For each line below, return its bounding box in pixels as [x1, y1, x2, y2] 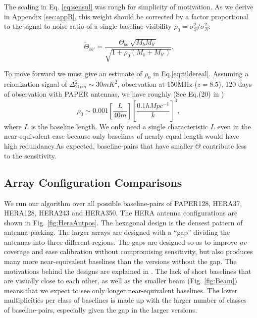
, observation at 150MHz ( [117, 79, 198, 89]
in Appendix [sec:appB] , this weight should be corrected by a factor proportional [4, 11, 249, 21]
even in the [217, 121, 251, 131]
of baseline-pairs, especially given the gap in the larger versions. [4, 305, 197, 315]
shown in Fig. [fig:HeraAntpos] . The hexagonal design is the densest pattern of [4, 217, 243, 227]
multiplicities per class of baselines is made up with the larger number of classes [4, 295, 247, 305]
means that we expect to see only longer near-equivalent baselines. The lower [4, 285, 238, 295]
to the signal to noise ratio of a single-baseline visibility [4, 21, 172, 31]
